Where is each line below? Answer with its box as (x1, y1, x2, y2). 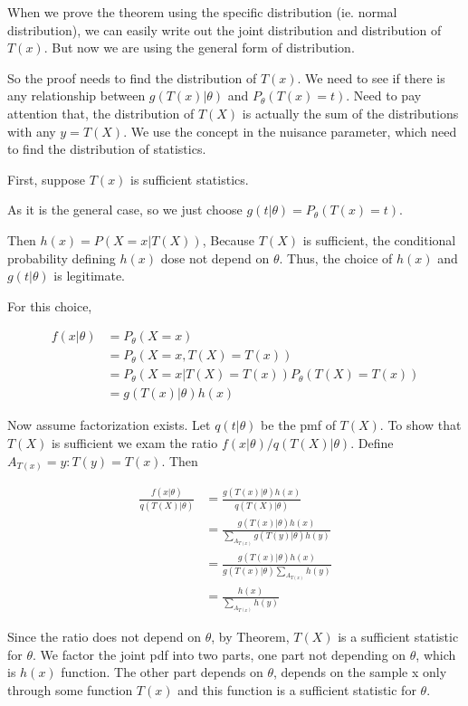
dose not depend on (160, 248, 270, 267)
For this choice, (7, 296, 92, 315)
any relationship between (7, 86, 146, 105)
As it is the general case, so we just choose (7, 200, 243, 219)
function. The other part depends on (61, 663, 263, 682)
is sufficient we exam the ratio (51, 434, 218, 453)
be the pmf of (261, 415, 336, 434)
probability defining (7, 248, 116, 267)
